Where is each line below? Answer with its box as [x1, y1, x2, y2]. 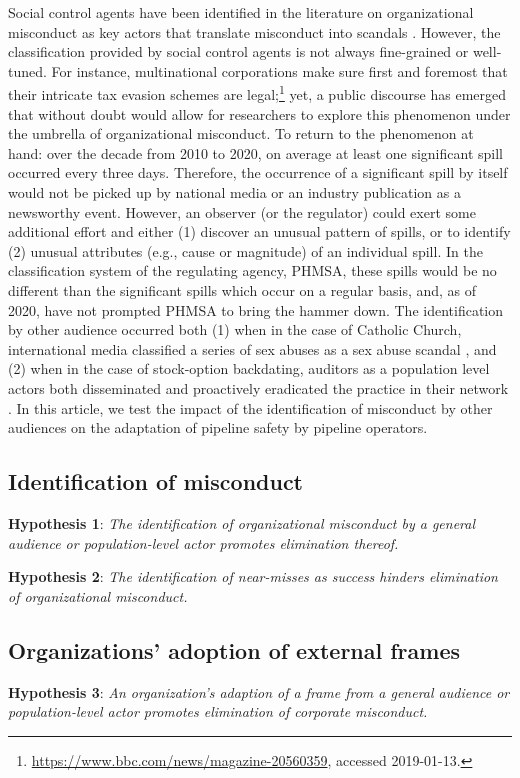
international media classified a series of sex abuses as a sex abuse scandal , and [8, 338, 497, 359]
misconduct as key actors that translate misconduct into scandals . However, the [8, 21, 501, 42]
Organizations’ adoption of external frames [8, 634, 461, 665]
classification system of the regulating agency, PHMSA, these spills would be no [8, 260, 497, 281]
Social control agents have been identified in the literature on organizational [8, 2, 474, 22]
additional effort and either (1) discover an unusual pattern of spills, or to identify [8, 221, 511, 242]
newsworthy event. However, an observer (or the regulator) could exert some [8, 201, 476, 222]
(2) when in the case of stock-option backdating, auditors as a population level [8, 358, 490, 379]
